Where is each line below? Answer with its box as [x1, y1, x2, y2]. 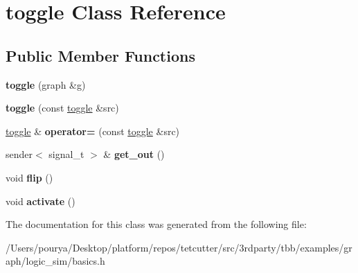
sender [6, 147, 33, 161]
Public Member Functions [6, 44, 195, 66]
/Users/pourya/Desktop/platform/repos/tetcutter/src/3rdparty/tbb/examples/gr [6, 240, 352, 254]
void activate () [6, 193, 75, 208]
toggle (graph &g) [6, 77, 86, 91]
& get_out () [103, 147, 165, 161]
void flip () [6, 170, 53, 184]
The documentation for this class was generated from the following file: [6, 217, 307, 231]
